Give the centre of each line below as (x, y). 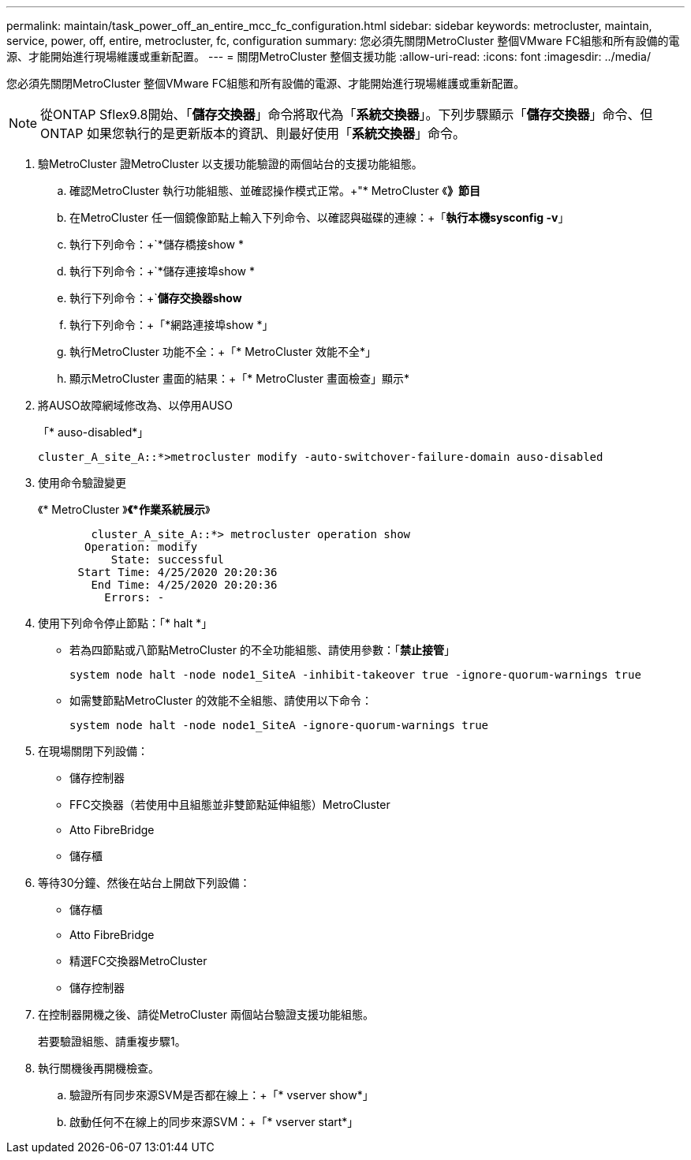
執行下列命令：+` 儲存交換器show (156, 298)
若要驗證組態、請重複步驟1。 (112, 1041)
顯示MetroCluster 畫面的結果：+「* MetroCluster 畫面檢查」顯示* (240, 378)
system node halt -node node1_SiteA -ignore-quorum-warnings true (279, 725)
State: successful (168, 559)
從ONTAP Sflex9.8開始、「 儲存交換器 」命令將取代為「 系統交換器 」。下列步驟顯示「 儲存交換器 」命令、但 (347, 114)
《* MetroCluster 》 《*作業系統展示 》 (124, 509)
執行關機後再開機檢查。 (99, 1068)
